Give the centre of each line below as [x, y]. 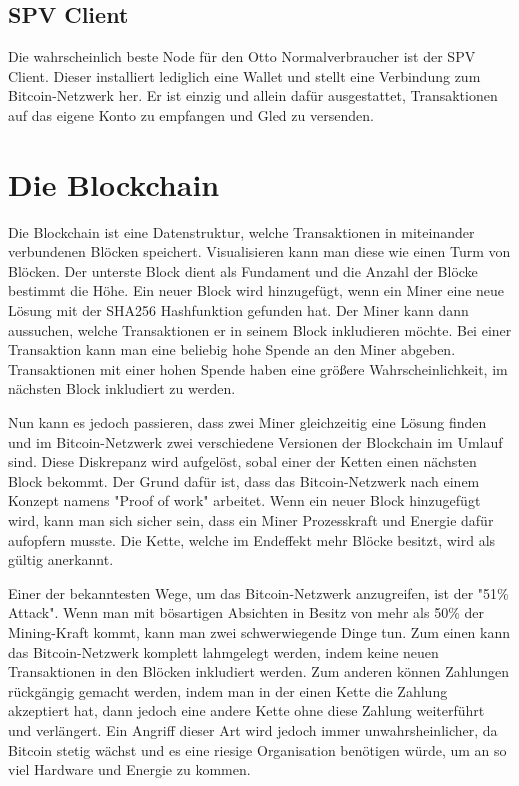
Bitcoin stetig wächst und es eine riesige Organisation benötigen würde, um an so [257, 749]
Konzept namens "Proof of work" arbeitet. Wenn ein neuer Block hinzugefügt [244, 500]
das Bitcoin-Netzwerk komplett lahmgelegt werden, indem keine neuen [223, 651]
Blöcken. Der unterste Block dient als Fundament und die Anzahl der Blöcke [243, 270]
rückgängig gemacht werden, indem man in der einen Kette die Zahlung [228, 690]
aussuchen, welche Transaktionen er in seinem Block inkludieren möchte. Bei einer [260, 329]
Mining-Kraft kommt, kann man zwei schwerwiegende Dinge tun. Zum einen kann [259, 631]
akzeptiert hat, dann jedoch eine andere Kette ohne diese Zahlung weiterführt [246, 710]
